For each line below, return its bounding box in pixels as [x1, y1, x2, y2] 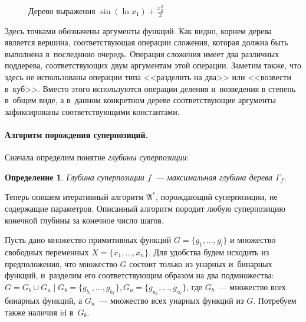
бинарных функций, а [5, 294, 83, 306]
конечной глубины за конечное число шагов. [5, 213, 164, 226]
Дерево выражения [28, 4, 96, 17]
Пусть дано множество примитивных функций [5, 234, 172, 246]
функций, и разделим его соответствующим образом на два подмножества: [5, 269, 274, 281]
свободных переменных [5, 246, 89, 258]
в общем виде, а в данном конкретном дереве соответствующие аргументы [5, 94, 276, 106]
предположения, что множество [5, 257, 117, 270]
